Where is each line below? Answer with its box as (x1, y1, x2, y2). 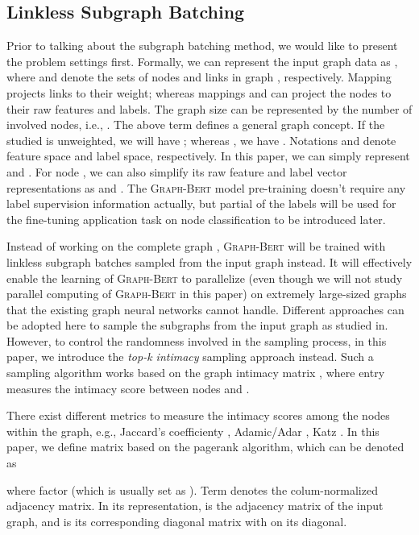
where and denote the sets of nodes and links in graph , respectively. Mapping (6, 68, 392, 85)
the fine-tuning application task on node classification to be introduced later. (6, 210, 386, 227)
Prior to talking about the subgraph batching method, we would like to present (6, 37, 398, 54)
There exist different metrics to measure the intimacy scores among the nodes (6, 407, 390, 424)
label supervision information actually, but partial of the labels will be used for (6, 195, 396, 212)
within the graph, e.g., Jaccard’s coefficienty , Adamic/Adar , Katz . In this (6, 422, 380, 439)
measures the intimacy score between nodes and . (6, 379, 250, 396)
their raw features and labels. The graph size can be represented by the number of (6, 100, 413, 117)
